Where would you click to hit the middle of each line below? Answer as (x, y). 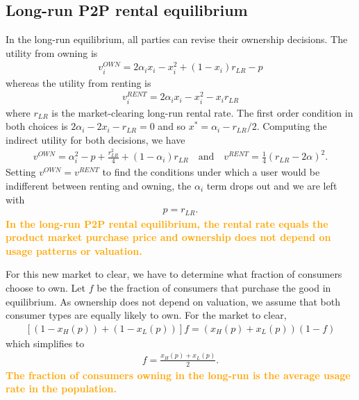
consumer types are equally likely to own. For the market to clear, (146, 315)
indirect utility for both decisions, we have (95, 139)
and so (172, 126)
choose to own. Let (45, 287)
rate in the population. (61, 389)
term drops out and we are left (272, 185)
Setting (21, 172)
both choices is (37, 126)
